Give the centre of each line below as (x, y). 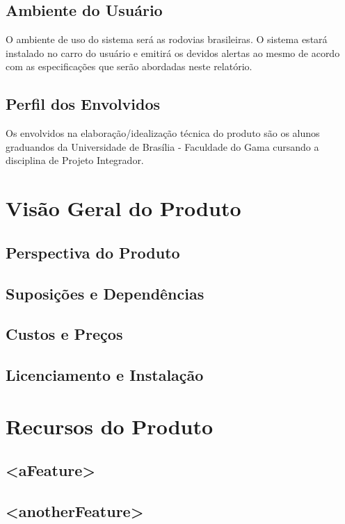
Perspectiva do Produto (93, 252)
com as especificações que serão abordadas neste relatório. (129, 66)
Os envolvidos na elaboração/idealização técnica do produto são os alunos (163, 133)
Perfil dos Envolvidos (83, 104)
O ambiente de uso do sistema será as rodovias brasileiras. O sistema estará (167, 39)
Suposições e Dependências (105, 293)
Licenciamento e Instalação (105, 375)
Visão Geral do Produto (123, 208)
